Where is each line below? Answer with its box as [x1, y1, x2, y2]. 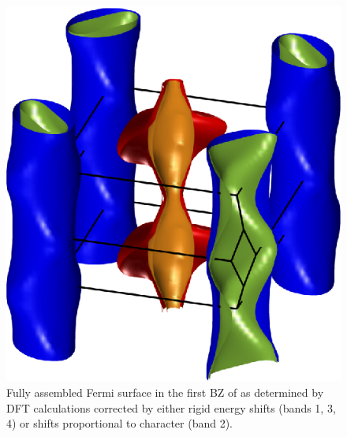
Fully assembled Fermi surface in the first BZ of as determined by [6, 383, 324, 400]
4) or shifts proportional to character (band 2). [6, 415, 233, 431]
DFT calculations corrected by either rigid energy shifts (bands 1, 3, [6, 399, 336, 416]
